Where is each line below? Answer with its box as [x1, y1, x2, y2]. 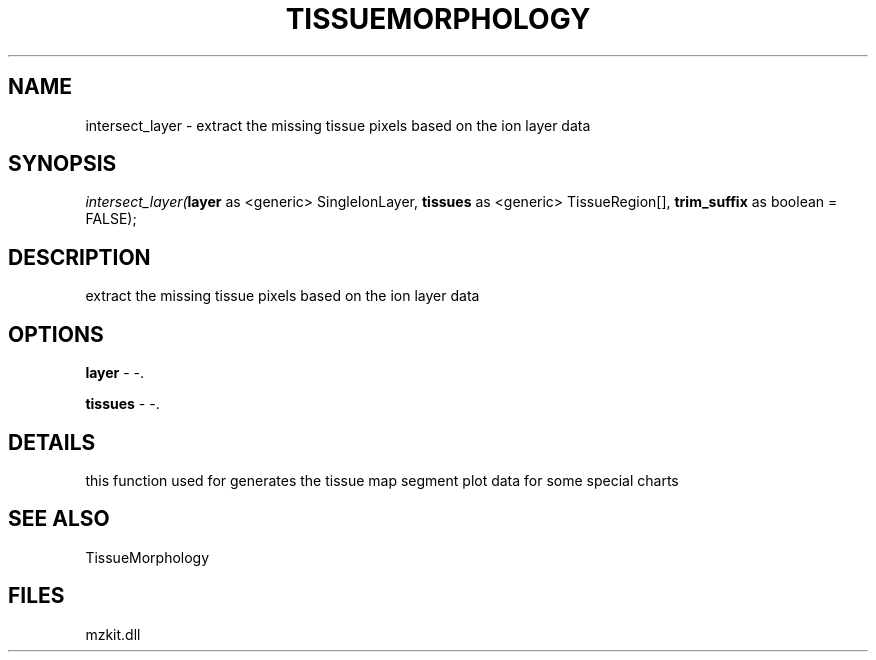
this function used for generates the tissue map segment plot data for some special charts [85, 471, 679, 489]
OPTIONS [8, 321, 104, 347]
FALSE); [85, 210, 137, 228]
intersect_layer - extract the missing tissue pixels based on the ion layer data [85, 116, 591, 134]
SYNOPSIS [8, 151, 117, 177]
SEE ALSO [8, 506, 110, 532]
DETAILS [8, 429, 96, 455]
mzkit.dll [85, 625, 141, 643]
